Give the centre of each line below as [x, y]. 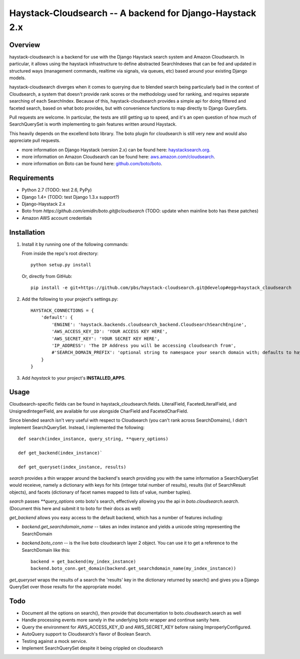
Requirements [32, 178]
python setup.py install [61, 265]
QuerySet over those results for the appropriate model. [66, 587]
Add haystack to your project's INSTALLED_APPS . [74, 378]
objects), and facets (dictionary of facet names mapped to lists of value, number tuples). [100, 492]
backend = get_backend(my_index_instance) [83, 561]
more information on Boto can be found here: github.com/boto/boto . [92, 164]
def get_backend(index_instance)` [60, 453]
